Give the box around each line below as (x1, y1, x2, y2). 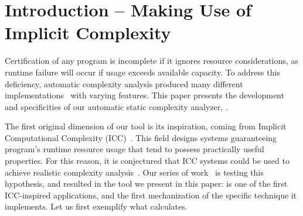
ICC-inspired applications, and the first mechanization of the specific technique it (5, 188, 297, 201)
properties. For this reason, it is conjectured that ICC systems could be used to (5, 155, 290, 167)
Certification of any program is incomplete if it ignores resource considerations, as (5, 54, 298, 67)
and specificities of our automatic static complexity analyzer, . (5, 100, 228, 112)
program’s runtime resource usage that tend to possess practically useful (5, 143, 264, 155)
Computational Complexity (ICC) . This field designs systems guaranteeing (5, 131, 277, 143)
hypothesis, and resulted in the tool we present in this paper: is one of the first (5, 177, 288, 190)
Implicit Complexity (5, 20, 171, 44)
